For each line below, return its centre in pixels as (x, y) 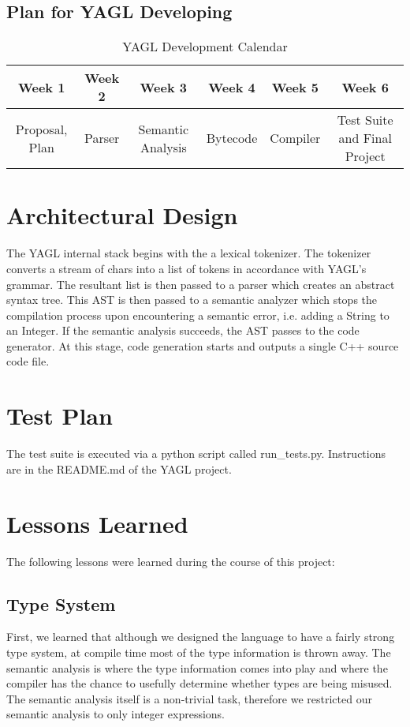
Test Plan (60, 416)
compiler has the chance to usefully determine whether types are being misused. (199, 683)
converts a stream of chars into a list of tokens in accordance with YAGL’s (186, 268)
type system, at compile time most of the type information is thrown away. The (199, 652)
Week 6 (365, 87)
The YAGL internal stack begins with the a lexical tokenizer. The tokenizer (189, 253)
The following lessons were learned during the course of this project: (171, 561)
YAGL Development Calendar (205, 47)
